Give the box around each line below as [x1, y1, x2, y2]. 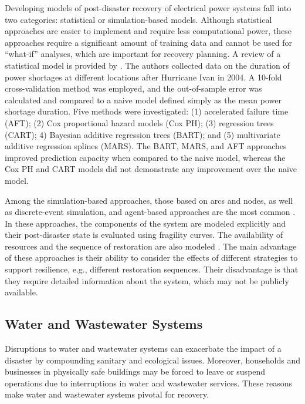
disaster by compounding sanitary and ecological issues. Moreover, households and [5, 353, 301, 366]
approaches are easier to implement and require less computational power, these [5, 25, 292, 37]
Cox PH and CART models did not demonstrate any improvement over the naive [5, 163, 297, 175]
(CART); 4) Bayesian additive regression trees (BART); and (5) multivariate [5, 128, 280, 140]
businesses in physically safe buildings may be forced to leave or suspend [5, 365, 266, 378]
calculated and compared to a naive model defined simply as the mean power [5, 93, 282, 106]
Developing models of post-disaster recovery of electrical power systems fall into [5, 2, 292, 14]
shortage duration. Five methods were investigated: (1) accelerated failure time [5, 105, 289, 117]
